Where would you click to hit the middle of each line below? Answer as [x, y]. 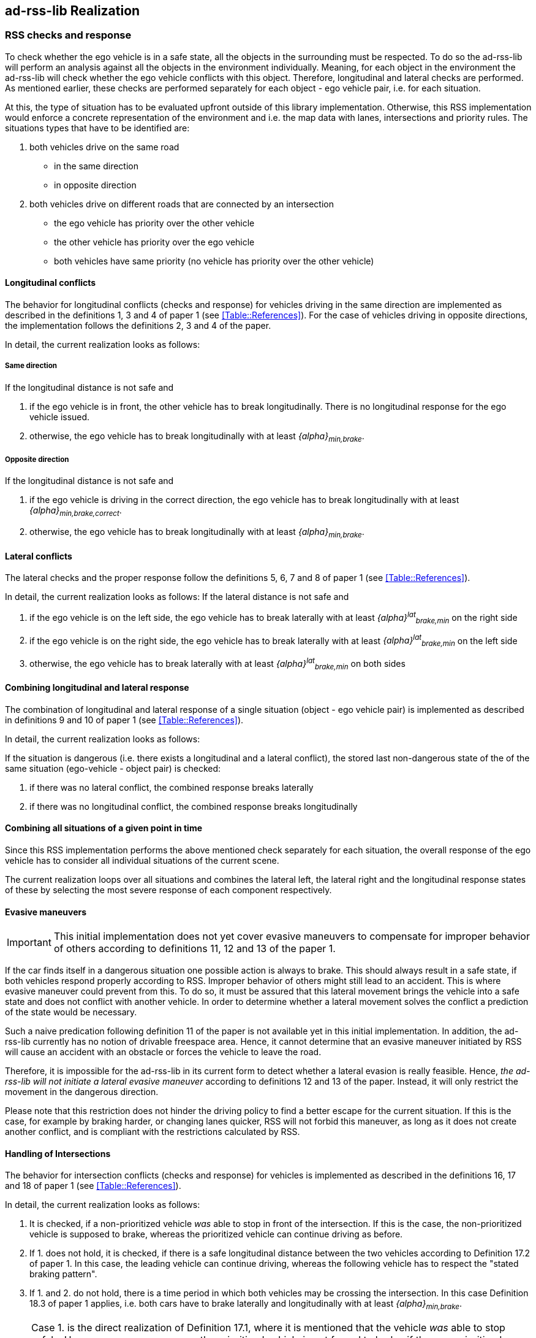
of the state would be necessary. [71, 1012]
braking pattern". [63, 1274]
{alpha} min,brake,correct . [76, 512]
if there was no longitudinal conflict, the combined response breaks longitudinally [194, 806]
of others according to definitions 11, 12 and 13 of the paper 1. [194, 949]
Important [29, 943]
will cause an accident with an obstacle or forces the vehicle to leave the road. [163, 1052]
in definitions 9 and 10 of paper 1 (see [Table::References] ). [124, 720]
